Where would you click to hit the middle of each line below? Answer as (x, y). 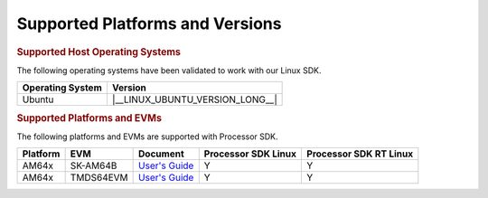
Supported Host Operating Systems (99, 52)
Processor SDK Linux (250, 154)
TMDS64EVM (99, 178)
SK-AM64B (94, 165)
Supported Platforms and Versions (149, 24)
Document (161, 154)
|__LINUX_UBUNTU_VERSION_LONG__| (194, 99)
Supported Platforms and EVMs (89, 118)
